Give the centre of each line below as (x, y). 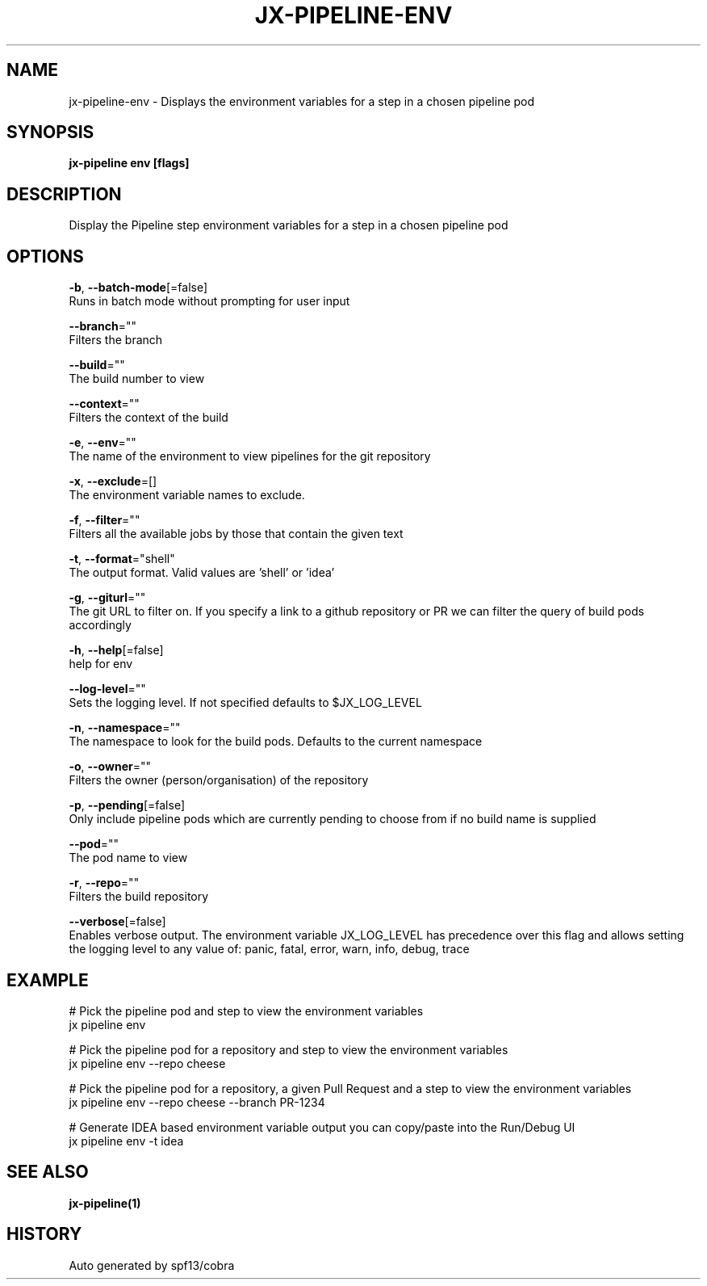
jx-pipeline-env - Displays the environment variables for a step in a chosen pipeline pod (302, 101)
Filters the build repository (139, 897)
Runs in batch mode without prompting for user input (209, 301)
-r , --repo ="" (104, 883)
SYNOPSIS (50, 132)
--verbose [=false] (117, 922)
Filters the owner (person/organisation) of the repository (219, 780)
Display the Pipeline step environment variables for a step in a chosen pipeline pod (289, 225)
